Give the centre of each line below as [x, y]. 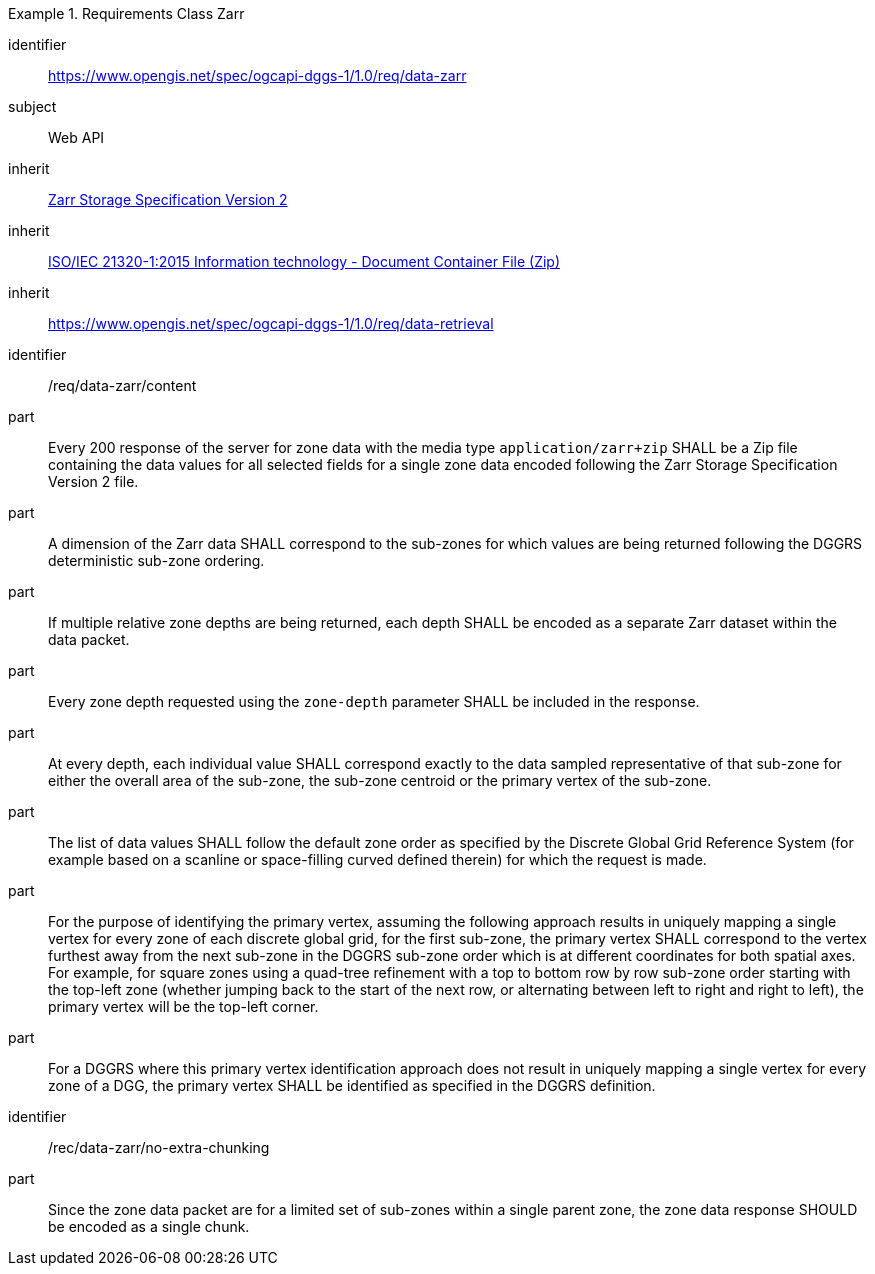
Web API [76, 137]
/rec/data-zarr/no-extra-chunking [159, 1147]
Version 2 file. [93, 481]
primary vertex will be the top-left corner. [183, 1006]
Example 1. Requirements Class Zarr [126, 13]
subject [32, 106]
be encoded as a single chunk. [149, 1226]
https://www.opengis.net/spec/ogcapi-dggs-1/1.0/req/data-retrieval [271, 323]
